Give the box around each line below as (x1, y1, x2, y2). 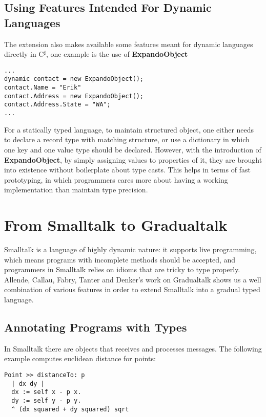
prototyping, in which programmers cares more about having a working (4, 174, 228, 185)
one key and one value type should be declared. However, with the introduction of (4, 144, 261, 155)
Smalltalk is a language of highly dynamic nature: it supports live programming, (4, 244, 257, 254)
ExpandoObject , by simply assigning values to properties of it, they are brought (4, 154, 262, 165)
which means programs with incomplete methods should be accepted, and (4, 254, 236, 265)
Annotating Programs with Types (4, 319, 187, 335)
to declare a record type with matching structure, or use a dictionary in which (4, 134, 250, 145)
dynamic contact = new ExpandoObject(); (4, 75, 144, 83)
